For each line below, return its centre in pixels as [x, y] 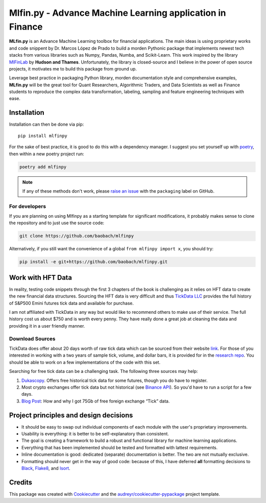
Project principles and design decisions [71, 415]
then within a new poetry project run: [47, 154]
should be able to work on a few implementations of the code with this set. [85, 362]
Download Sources [32, 338]
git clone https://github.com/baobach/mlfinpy [77, 236]
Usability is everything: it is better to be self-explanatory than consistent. [95, 434]
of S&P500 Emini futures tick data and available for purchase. [71, 303]
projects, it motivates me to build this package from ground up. [73, 68]
